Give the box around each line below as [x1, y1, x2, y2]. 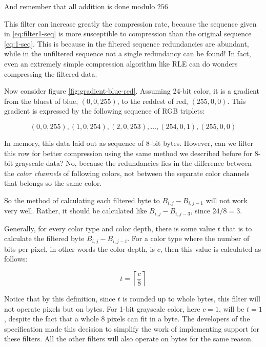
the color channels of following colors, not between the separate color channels [4, 167, 250, 178]
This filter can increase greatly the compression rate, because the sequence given [4, 18, 257, 29]
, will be [218, 303, 244, 314]
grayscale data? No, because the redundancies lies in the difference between [15, 158, 252, 168]
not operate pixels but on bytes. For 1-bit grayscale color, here [4, 303, 200, 314]
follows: [4, 253, 28, 264]
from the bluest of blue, [4, 95, 78, 106]
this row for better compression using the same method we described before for [4, 147, 253, 158]
